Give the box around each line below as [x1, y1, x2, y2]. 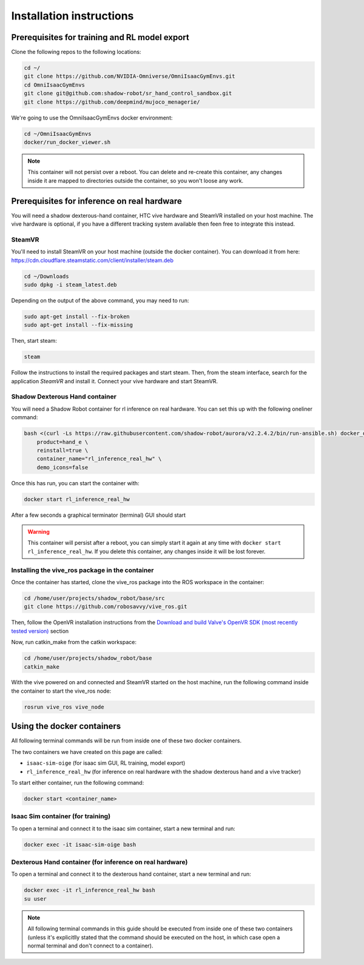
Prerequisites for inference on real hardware [11, 196, 182, 206]
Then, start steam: [11, 337, 57, 345]
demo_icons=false [36, 464, 89, 471]
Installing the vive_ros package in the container [11, 566, 154, 574]
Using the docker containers [11, 721, 121, 731]
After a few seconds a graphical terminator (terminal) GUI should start [11, 511, 186, 519]
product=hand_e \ [36, 439, 89, 445]
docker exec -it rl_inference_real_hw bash [24, 887, 156, 894]
